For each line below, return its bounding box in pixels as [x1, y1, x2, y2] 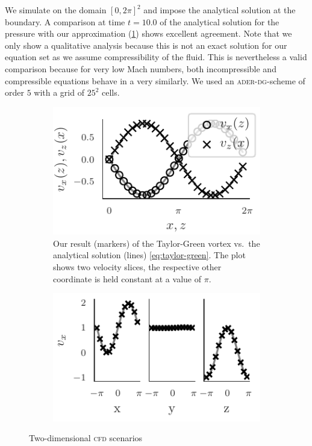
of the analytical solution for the [160, 15, 279, 28]
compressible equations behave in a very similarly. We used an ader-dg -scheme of [5, 74, 305, 87]
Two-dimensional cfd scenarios [29, 432, 143, 444]
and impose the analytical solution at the [143, 4, 296, 16]
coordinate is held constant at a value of [53, 272, 201, 285]
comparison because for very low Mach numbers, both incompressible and [5, 62, 276, 75]
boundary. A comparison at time [5, 15, 125, 28]
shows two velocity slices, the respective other [53, 261, 222, 273]
